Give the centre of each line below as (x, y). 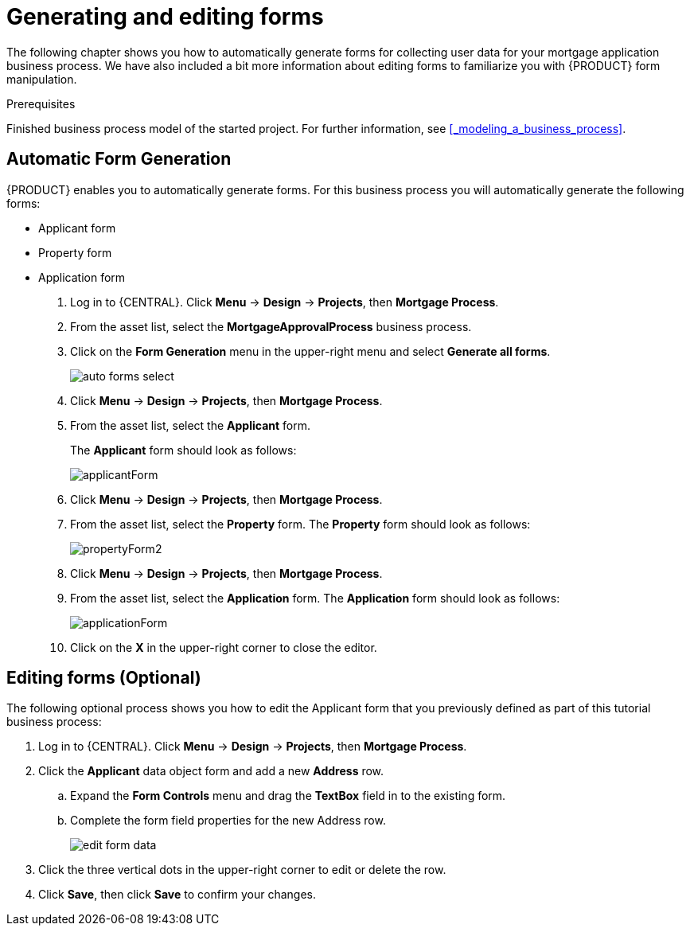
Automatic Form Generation (119, 159)
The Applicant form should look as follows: (183, 450)
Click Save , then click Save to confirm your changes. (177, 895)
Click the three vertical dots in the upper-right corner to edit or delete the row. (242, 870)
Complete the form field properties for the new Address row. (228, 821)
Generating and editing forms (165, 17)
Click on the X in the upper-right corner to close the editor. (224, 647)
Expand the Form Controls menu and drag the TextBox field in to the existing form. (288, 796)
